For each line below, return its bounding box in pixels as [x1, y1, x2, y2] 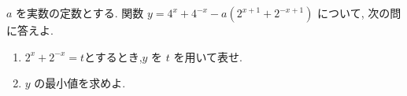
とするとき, [84, 48, 142, 65]
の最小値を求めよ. [34, 75, 126, 91]
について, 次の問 [317, 5, 401, 20]
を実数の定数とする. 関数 [16, 5, 144, 20]
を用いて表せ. [173, 48, 242, 65]
